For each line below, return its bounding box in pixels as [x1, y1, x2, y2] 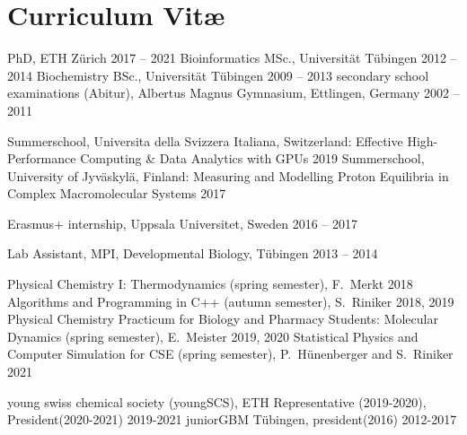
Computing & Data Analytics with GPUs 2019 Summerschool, [80, 149, 425, 168]
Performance [7, 149, 76, 168]
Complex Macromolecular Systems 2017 [7, 184, 226, 203]
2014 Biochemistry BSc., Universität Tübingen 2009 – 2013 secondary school [7, 65, 429, 84]
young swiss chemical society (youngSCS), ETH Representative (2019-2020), [7, 392, 427, 411]
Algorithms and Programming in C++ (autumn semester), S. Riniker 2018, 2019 [7, 291, 454, 310]
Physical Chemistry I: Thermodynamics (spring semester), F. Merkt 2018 [7, 274, 413, 293]
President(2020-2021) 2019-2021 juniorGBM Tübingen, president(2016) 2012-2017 [7, 410, 457, 429]
